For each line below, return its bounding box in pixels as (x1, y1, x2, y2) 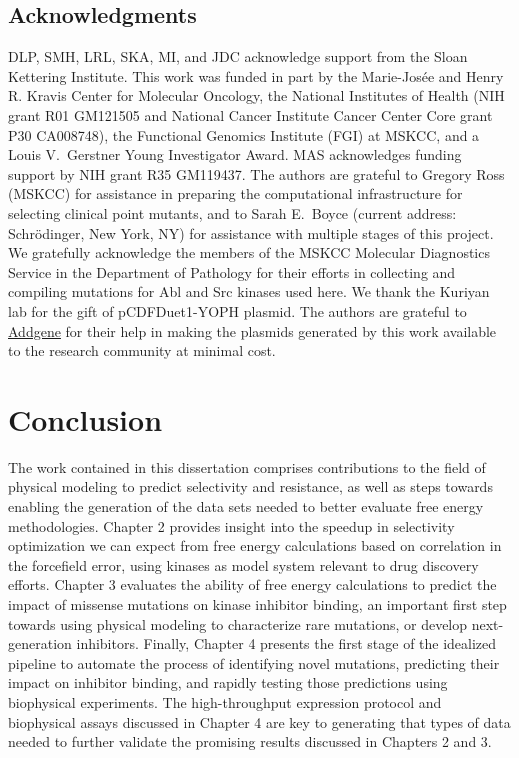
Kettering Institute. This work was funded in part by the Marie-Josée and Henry (8, 65, 504, 86)
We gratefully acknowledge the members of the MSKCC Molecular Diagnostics (8, 242, 490, 263)
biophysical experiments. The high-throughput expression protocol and (8, 691, 442, 712)
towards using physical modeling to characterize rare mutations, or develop (8, 613, 468, 634)
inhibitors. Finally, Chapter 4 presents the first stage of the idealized (76, 633, 497, 654)
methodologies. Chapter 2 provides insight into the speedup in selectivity (8, 515, 455, 536)
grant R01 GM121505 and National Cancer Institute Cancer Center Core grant (8, 104, 493, 125)
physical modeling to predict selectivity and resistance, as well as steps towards (8, 476, 493, 497)
